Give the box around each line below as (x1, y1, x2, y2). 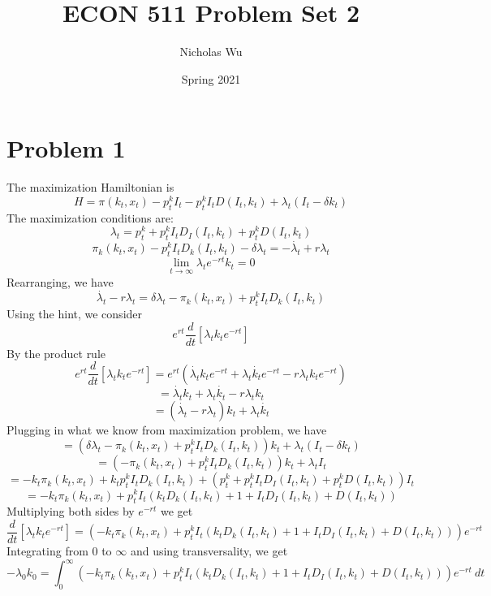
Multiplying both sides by (6, 503, 135, 520)
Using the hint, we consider (6, 305, 143, 322)
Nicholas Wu (179, 43, 243, 60)
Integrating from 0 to (6, 542, 112, 559)
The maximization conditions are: (6, 209, 174, 226)
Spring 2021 (181, 70, 241, 87)
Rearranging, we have (6, 273, 114, 290)
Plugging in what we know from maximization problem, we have (6, 421, 327, 438)
